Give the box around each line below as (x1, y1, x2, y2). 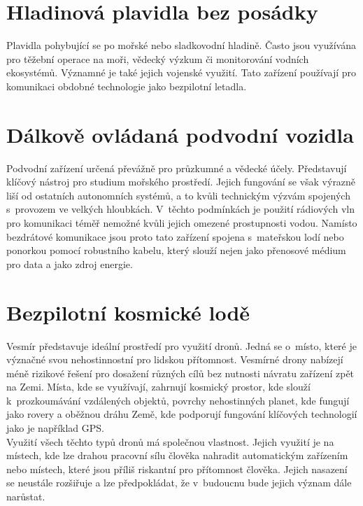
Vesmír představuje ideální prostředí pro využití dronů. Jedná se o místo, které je (6, 338, 357, 353)
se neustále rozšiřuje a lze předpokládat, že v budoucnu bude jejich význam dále (6, 475, 352, 490)
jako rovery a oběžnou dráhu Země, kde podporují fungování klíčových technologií (6, 407, 357, 421)
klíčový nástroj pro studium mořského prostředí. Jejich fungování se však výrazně (6, 174, 356, 189)
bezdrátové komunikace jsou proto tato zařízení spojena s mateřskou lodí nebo (6, 229, 344, 244)
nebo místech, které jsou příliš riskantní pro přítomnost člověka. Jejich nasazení (6, 461, 348, 476)
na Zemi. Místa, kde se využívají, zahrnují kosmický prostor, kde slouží (6, 379, 311, 394)
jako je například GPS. (6, 421, 104, 435)
